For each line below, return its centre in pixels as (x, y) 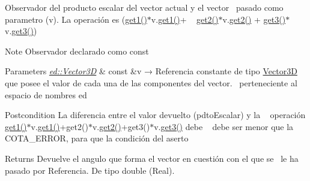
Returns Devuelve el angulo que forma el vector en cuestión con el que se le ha (152, 158)
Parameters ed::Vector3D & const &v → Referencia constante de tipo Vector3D (151, 71)
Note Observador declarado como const (77, 51)
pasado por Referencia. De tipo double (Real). (90, 170)
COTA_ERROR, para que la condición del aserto (97, 138)
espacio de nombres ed (46, 94)
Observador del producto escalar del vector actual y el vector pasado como (144, 7)
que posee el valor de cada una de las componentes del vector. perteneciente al (151, 82)
